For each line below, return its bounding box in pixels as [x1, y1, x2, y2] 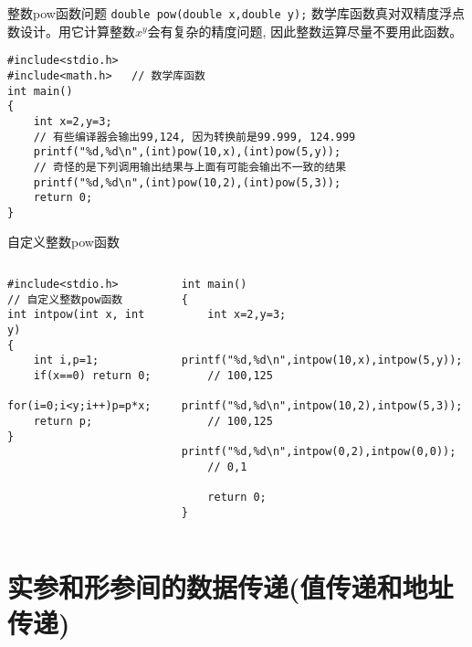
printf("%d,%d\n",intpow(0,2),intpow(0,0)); [181, 445, 456, 459]
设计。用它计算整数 [19, 21, 135, 40]
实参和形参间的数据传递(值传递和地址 [7, 567, 454, 605]
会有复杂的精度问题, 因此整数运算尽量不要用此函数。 [147, 21, 463, 40]
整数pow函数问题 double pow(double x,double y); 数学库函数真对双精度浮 [7, 4, 453, 22]
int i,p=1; [33, 354, 100, 367]
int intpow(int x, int [7, 308, 145, 322]
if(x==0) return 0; [33, 369, 152, 382]
